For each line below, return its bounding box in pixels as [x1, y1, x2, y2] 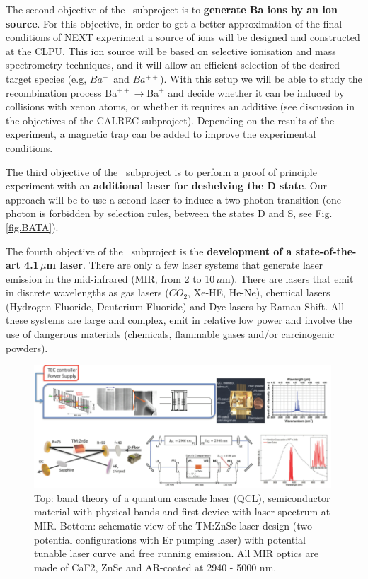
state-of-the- [295, 243, 357, 258]
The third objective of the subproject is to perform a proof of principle [6, 164, 317, 179]
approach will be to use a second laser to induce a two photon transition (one [6, 192, 342, 206]
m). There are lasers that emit [222, 271, 354, 286]
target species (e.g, [6, 71, 87, 86]
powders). [6, 340, 48, 355]
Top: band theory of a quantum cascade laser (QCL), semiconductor [34, 490, 330, 505]
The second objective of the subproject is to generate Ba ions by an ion [6, 2, 338, 16]
